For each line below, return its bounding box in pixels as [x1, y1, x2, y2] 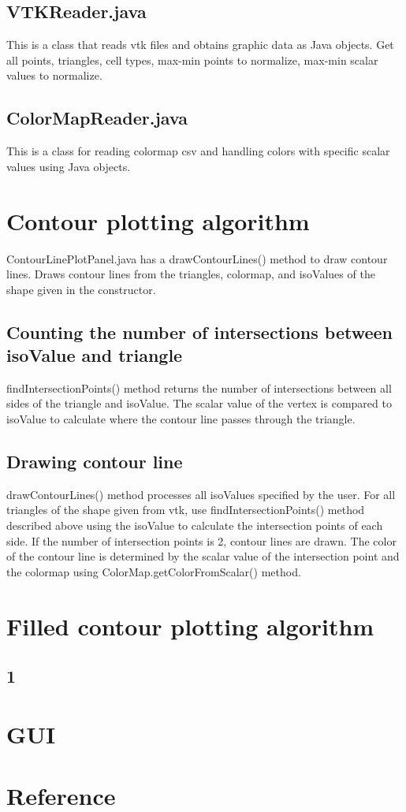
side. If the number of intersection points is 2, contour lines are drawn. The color [6, 532, 397, 549]
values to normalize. [6, 67, 102, 84]
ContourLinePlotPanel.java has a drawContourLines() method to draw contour [6, 250, 388, 266]
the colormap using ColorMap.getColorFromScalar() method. [6, 563, 301, 579]
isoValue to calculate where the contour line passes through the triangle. [6, 411, 356, 427]
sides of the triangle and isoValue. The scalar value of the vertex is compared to [6, 395, 392, 412]
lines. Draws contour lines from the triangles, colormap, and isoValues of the [6, 266, 375, 282]
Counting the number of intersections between [6, 319, 393, 344]
